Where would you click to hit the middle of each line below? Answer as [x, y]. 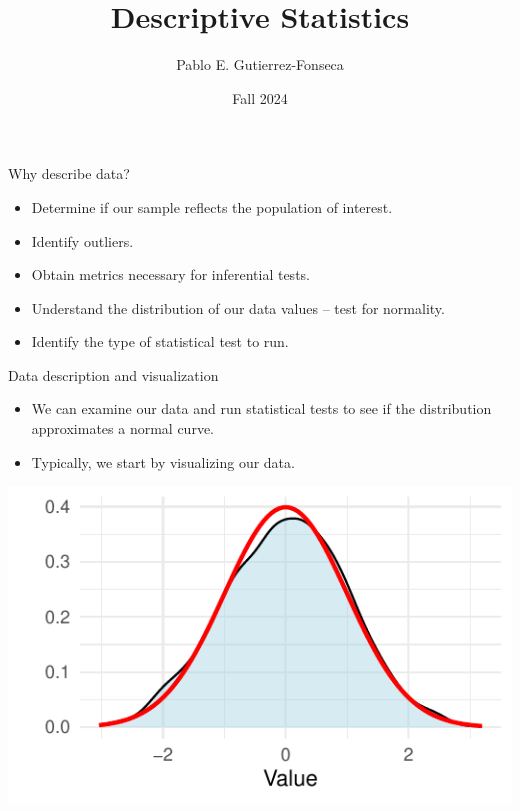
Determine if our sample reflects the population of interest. [212, 206]
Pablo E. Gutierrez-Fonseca [260, 64]
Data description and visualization [113, 374]
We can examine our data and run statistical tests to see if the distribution [261, 408]
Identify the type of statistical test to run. [160, 341]
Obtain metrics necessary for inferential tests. [170, 274]
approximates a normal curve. [122, 428]
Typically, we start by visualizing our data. [163, 461]
